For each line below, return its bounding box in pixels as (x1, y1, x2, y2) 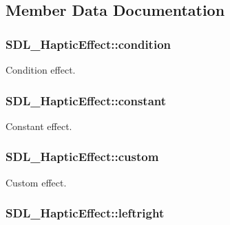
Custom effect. (6, 175, 67, 189)
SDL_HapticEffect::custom (6, 148, 159, 165)
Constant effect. (6, 118, 72, 133)
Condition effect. (6, 63, 76, 76)
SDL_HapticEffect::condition (6, 35, 171, 52)
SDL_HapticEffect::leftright (6, 204, 165, 222)
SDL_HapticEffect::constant (6, 92, 167, 109)
